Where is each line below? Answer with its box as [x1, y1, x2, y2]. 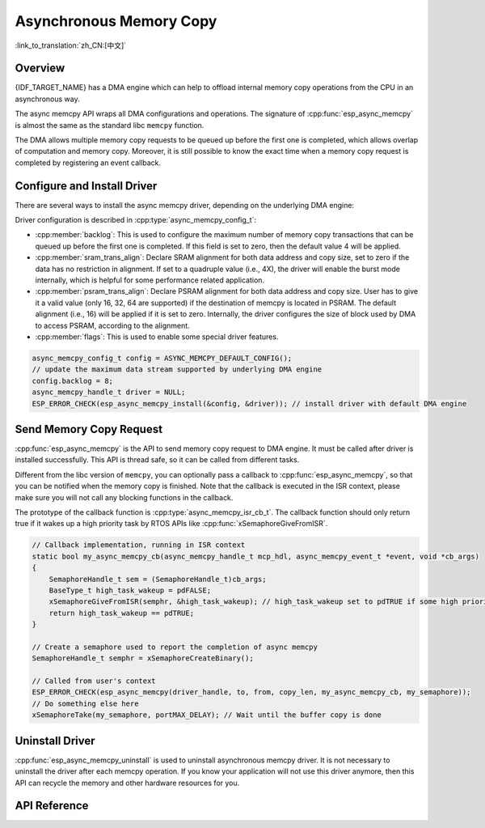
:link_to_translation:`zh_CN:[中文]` [15, 40, 127, 50]
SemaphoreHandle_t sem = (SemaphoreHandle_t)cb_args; [48, 575, 267, 584]
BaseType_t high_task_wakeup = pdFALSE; [48, 585, 212, 595]
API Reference [15, 799, 89, 813]
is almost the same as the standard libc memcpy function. [15, 120, 205, 130]
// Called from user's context [32, 677, 157, 686]
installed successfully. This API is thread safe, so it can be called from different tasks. [15, 455, 300, 465]
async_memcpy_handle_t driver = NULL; [32, 388, 186, 397]
